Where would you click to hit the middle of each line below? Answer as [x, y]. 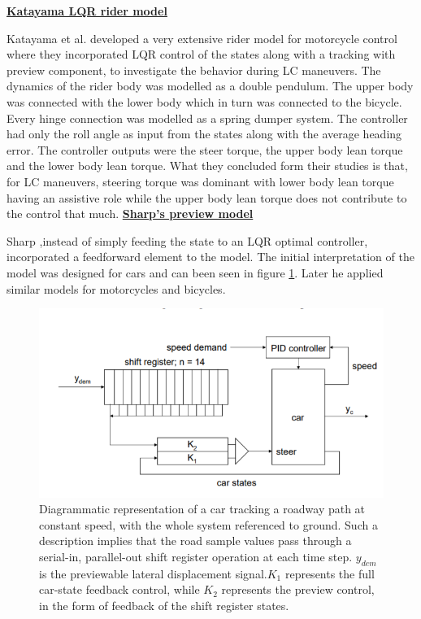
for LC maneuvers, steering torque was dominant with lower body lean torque [200, 181]
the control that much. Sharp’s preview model [130, 214]
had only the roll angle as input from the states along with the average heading [204, 134]
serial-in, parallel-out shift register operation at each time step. [196, 557]
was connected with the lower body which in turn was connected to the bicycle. [204, 101]
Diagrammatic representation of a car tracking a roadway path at [202, 509]
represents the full [330, 573]
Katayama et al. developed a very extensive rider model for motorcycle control [202, 38]
